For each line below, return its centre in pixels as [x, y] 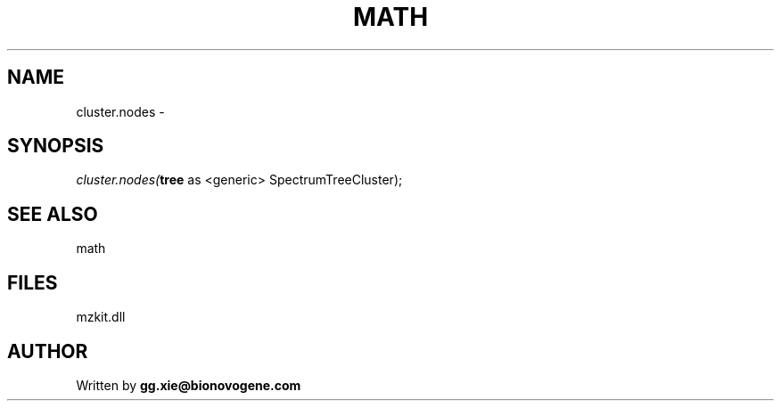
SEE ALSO [53, 214]
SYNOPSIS [56, 146]
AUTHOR [48, 351]
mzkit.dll [101, 317]
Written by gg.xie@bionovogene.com [189, 385]
